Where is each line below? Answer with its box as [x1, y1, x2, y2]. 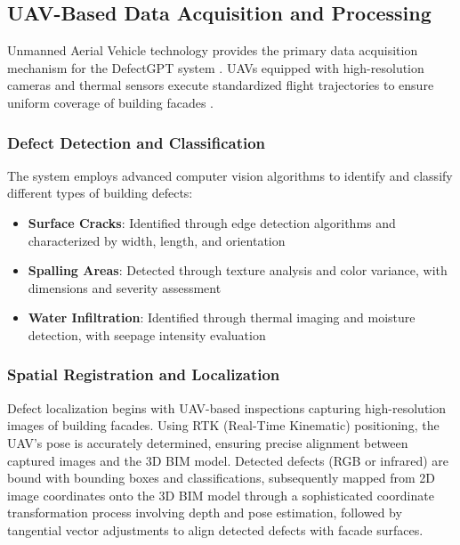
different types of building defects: [7, 183, 193, 202]
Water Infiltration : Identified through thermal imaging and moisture [28, 308, 416, 327]
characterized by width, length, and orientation [28, 231, 286, 249]
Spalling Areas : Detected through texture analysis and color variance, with [28, 261, 448, 280]
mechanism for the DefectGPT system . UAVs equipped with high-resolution [7, 58, 424, 77]
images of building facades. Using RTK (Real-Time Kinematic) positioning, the [7, 416, 440, 435]
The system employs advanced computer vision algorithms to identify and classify [7, 166, 453, 184]
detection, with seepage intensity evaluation [28, 325, 266, 344]
